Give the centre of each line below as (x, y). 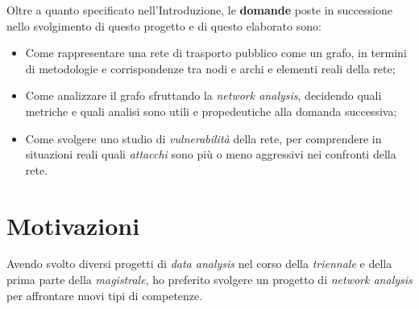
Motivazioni (73, 225)
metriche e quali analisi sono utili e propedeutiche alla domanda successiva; (211, 111)
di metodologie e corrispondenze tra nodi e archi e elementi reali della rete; (210, 68)
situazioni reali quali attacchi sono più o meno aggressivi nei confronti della (211, 154)
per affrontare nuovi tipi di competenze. (105, 295)
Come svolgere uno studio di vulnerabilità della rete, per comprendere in (203, 138)
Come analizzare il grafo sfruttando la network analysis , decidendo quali (203, 95)
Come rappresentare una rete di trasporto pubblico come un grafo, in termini (216, 53)
